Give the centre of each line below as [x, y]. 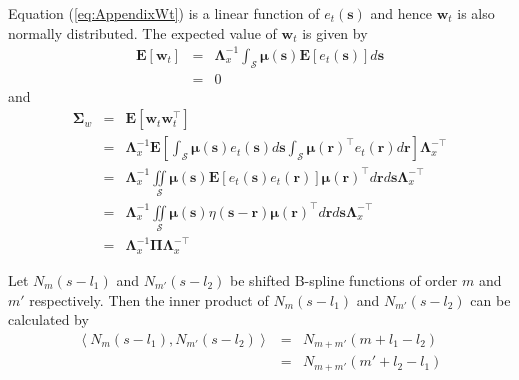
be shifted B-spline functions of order [344, 279]
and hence [401, 13]
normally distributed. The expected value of [142, 32]
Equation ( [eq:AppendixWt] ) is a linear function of [164, 13]
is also [476, 13]
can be [490, 299]
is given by [335, 32]
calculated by [48, 319]
